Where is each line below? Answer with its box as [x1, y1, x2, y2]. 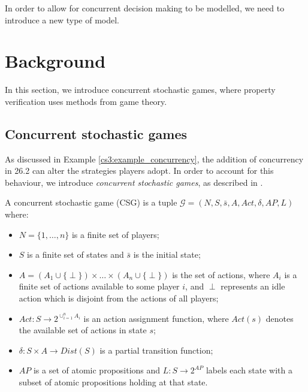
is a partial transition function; [99, 343, 213, 356]
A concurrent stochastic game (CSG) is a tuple [5, 196, 177, 209]
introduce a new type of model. [5, 13, 119, 26]
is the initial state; [133, 248, 201, 261]
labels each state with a [206, 364, 292, 376]
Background [5, 49, 106, 73]
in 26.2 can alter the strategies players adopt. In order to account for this [5, 164, 274, 177]
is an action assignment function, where [83, 312, 229, 324]
